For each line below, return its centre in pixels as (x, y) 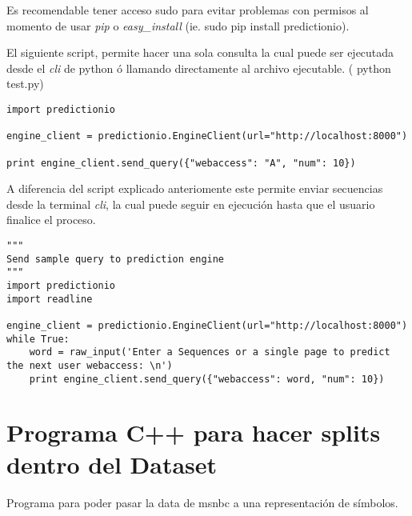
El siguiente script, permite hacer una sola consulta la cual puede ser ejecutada (200, 52)
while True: (38, 339)
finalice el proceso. (51, 220)
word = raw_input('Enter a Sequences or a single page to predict (210, 352)
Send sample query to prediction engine (116, 259)
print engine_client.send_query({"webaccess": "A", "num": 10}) (181, 163)
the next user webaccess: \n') (90, 365)
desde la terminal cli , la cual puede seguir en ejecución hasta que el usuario (191, 204)
